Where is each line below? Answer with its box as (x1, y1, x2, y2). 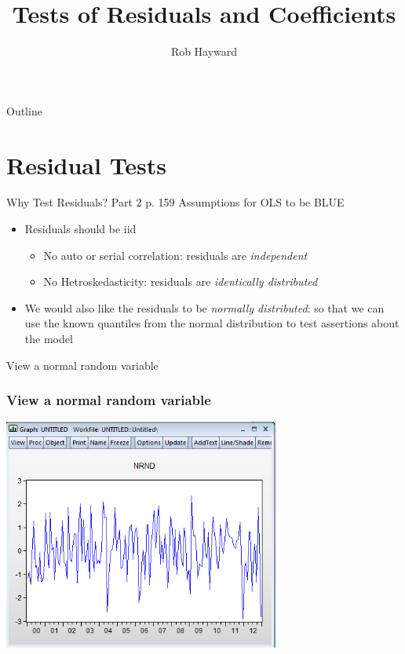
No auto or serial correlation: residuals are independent (43, 247, 308, 263)
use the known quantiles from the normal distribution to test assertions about (24, 315, 400, 331)
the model (24, 331, 73, 346)
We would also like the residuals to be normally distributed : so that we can (24, 299, 385, 316)
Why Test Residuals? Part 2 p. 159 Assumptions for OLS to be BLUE (6, 194, 345, 210)
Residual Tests (6, 148, 167, 181)
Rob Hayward (170, 43, 238, 60)
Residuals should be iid (24, 221, 137, 237)
